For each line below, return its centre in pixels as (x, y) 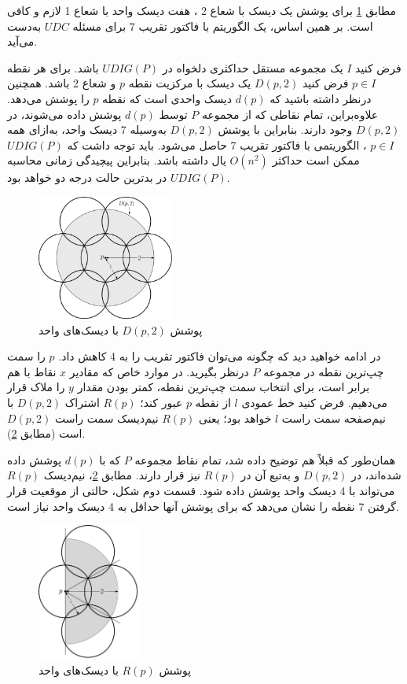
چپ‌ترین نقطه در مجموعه (324, 371)
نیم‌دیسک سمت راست (107, 418)
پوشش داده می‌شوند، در (64, 114)
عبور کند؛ (161, 403)
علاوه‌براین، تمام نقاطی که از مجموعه (290, 114)
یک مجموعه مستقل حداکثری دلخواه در (253, 67)
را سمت (26, 356)
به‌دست (24, 26)
